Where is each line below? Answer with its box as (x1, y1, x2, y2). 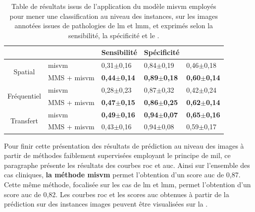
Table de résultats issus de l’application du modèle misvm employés (11, 1, 216, 11)
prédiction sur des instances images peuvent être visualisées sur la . (4, 199, 208, 209)
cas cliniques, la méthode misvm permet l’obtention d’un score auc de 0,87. (4, 169, 241, 180)
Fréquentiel (7, 91, 41, 101)
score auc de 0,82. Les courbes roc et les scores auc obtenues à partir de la (4, 189, 229, 199)
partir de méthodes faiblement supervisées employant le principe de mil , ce (4, 150, 231, 160)
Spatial (13, 66, 35, 76)
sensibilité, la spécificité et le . (68, 30, 159, 40)
